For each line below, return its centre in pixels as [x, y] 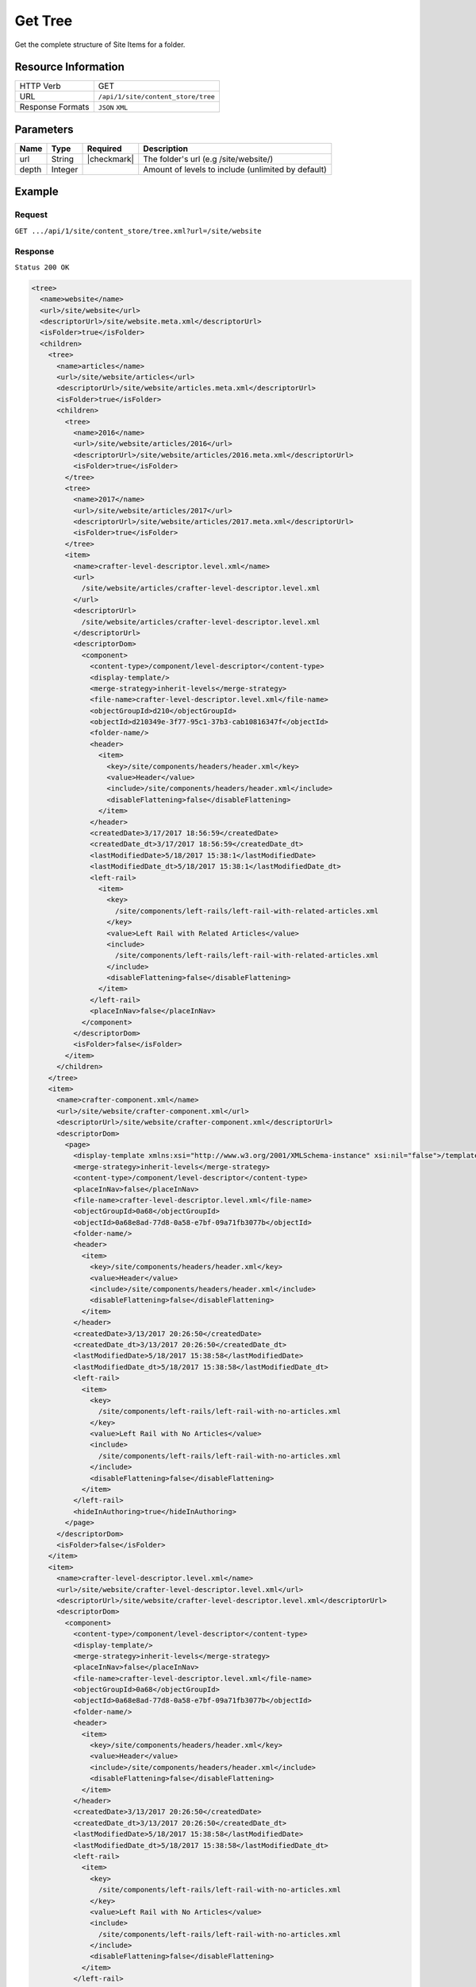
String [63, 159]
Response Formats [54, 107]
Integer [65, 169]
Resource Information [69, 67]
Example [36, 192]
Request [31, 215]
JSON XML [113, 108]
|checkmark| [111, 159]
